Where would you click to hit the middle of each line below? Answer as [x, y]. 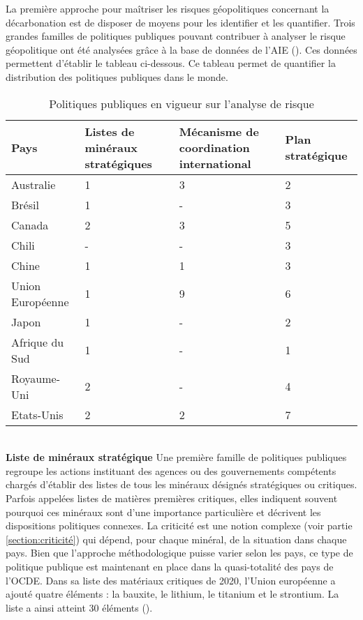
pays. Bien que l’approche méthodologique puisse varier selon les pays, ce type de [179, 553]
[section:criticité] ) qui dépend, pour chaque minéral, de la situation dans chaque [176, 539]
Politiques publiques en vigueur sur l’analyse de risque [181, 103]
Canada [30, 225]
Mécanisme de [219, 131]
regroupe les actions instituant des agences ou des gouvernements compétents [171, 470]
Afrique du [38, 342]
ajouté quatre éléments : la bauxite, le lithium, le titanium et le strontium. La [172, 594]
